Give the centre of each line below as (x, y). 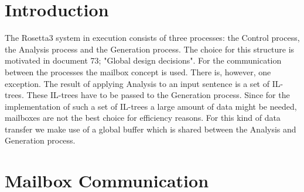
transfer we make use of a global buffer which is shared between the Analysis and (151, 129)
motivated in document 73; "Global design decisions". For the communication (143, 60)
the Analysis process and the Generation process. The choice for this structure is (150, 49)
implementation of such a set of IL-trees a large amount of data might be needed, (151, 106)
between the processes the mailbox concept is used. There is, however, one (138, 71)
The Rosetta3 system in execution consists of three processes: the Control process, (152, 38)
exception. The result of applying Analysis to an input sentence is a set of (137, 83)
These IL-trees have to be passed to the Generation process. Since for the (158, 95)
